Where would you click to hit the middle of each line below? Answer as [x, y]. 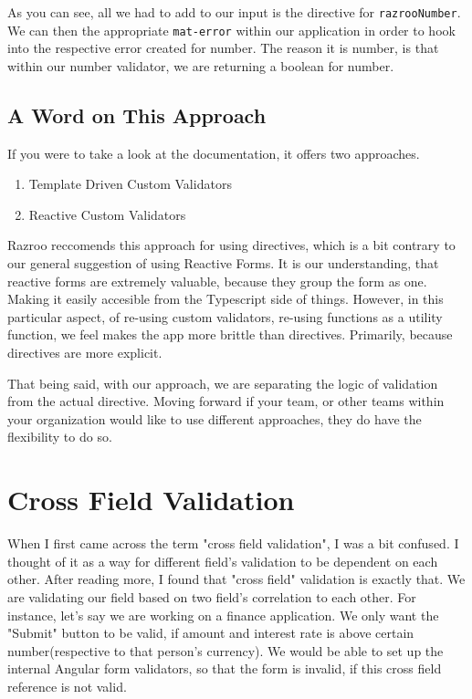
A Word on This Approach [137, 115]
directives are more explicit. [85, 353]
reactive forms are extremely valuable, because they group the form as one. [217, 281]
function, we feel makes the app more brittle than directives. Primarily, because [230, 334]
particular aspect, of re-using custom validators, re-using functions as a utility [225, 316]
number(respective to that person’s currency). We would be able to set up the [226, 650]
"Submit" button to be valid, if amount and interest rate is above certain [211, 633]
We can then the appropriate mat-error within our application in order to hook [231, 30]
